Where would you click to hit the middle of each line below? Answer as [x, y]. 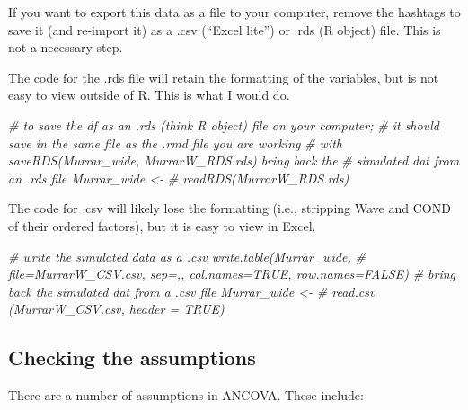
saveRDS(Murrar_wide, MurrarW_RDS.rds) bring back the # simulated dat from [234, 160]
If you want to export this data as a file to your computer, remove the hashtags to [234, 12]
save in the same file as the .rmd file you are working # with [176, 143]
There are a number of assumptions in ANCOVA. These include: [186, 395]
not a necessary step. [66, 47]
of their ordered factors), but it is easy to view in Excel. [162, 225]
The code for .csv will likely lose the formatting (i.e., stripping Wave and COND [230, 208]
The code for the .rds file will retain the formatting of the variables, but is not [224, 77]
